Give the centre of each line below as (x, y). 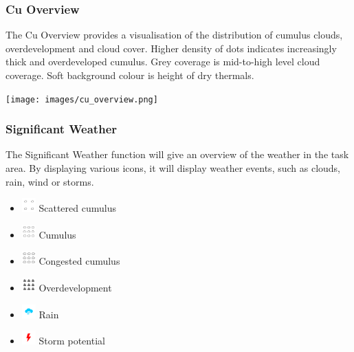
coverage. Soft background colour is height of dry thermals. (130, 75)
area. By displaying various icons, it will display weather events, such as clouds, (173, 168)
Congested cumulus (79, 261)
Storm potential (72, 341)
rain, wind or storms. (50, 181)
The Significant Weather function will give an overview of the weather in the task (177, 154)
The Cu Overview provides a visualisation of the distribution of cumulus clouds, (174, 35)
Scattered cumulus (77, 208)
